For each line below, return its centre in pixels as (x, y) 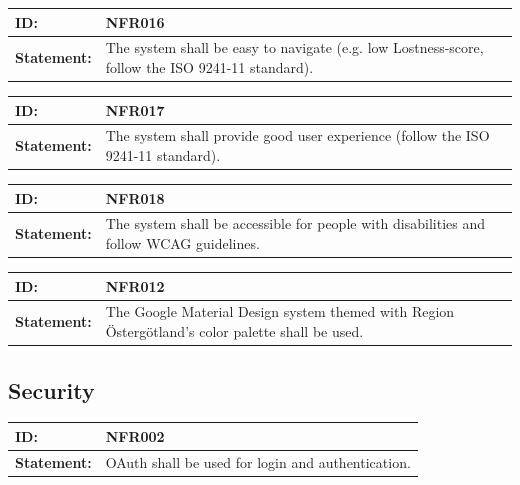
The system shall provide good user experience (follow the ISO (297, 135)
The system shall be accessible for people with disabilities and (295, 223)
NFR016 (135, 21)
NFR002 (135, 435)
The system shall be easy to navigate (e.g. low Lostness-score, (294, 47)
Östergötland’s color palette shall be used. (234, 331)
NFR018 (135, 197)
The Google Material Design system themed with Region (280, 311)
